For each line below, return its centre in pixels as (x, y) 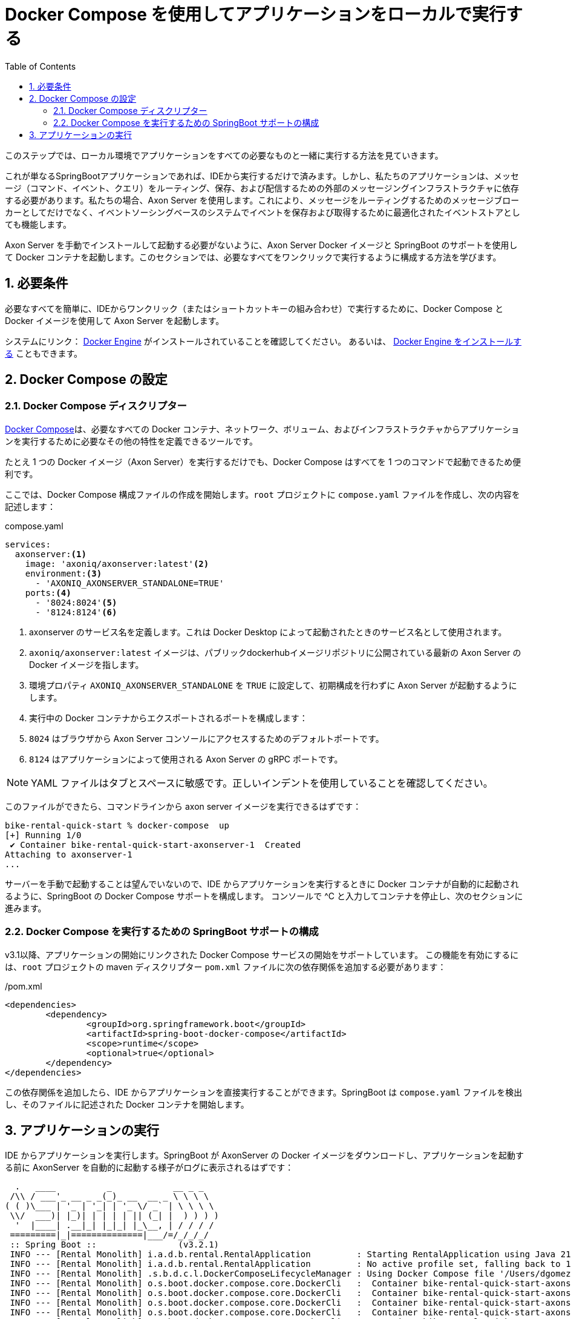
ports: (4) (48, 593)
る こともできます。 (44, 353)
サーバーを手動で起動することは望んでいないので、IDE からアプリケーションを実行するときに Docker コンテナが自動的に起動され (262, 884)
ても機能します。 (38, 224)
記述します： (30, 506)
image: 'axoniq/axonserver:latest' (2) (117, 564)
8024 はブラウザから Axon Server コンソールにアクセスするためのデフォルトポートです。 (207, 738)
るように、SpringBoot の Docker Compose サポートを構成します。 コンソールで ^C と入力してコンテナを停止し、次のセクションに (264, 896)
